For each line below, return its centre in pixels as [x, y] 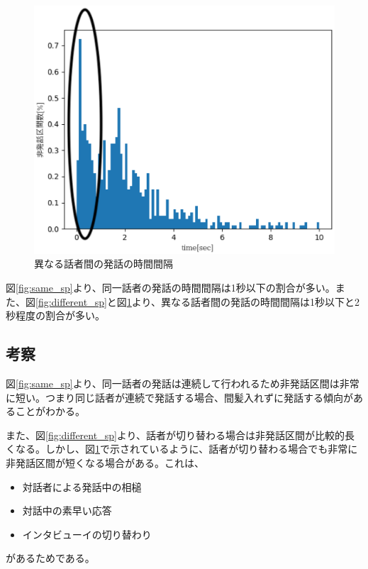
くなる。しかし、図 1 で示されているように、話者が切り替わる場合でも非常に [182, 449]
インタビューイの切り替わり [87, 534]
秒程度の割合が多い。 [55, 315]
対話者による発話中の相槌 [82, 486]
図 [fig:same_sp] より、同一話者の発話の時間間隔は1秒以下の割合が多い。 [171, 288]
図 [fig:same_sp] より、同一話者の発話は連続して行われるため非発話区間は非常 [183, 383]
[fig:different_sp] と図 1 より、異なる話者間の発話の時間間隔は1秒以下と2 [198, 301]
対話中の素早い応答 [67, 510]
